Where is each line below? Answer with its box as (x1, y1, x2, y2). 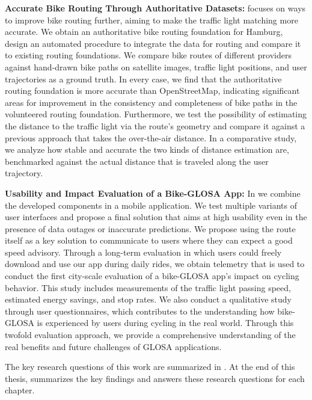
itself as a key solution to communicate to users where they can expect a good (5, 234, 293, 247)
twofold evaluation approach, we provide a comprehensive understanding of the (5, 328, 296, 341)
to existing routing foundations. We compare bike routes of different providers (5, 49, 292, 61)
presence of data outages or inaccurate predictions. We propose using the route (5, 222, 296, 235)
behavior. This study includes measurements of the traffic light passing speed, (5, 281, 291, 294)
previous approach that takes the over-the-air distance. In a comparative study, (5, 131, 297, 144)
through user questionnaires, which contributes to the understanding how (5, 304, 275, 317)
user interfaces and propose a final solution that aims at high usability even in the (5, 211, 307, 223)
